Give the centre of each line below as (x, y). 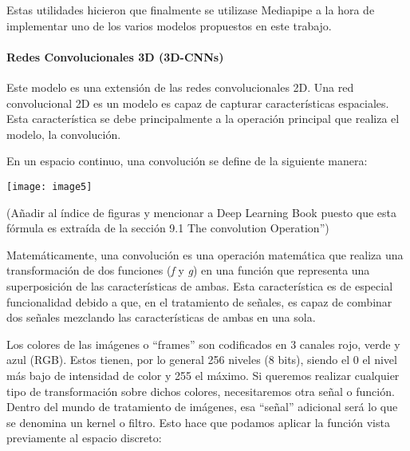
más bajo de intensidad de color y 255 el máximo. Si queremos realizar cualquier (203, 375)
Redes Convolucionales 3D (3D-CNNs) (115, 56)
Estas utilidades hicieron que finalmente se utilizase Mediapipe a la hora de (191, 10)
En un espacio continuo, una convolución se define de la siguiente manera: (187, 161)
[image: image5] (49, 186)
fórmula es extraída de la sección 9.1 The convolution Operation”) (168, 228)
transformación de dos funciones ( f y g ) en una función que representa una (188, 270)
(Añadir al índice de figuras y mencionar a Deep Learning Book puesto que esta (202, 212)
